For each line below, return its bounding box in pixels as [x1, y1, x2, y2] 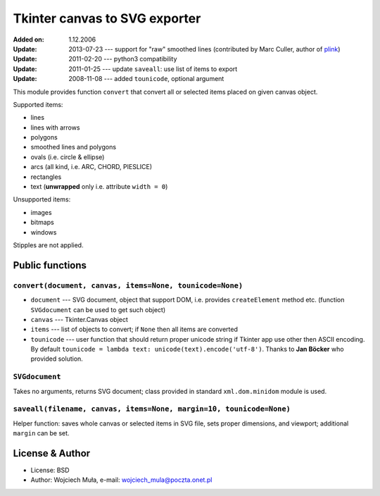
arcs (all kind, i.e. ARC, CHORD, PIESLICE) [30, 163, 153, 171]
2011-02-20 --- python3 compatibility [68, 55, 177, 63]
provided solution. [30, 354, 84, 363]
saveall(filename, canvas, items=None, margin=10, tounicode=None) [13, 404, 291, 414]
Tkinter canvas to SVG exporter [13, 11, 201, 26]
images [30, 208, 52, 216]
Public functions [13, 259, 87, 271]
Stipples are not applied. [13, 240, 84, 249]
